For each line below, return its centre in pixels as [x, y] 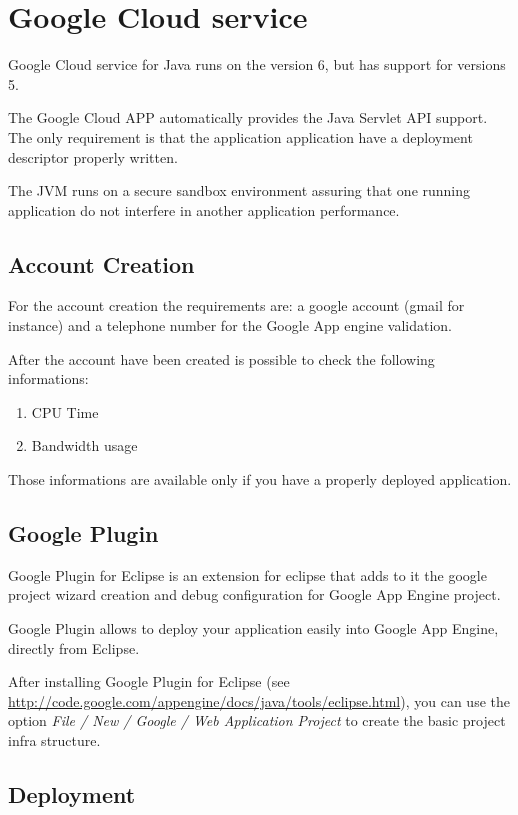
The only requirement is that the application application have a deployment [240, 136]
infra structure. [54, 740]
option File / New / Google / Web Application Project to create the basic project [257, 720]
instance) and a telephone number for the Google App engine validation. [230, 325]
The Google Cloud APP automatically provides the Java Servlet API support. [248, 117]
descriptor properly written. [93, 156]
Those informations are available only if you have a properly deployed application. [260, 479]
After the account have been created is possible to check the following [221, 358]
